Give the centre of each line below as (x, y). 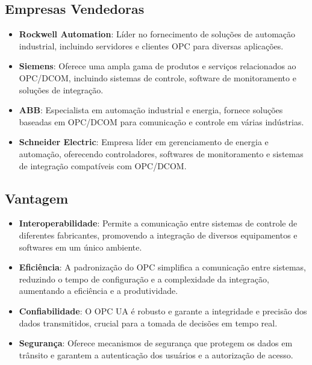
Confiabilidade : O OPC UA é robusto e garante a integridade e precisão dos (163, 310)
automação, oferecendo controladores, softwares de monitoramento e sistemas (161, 153)
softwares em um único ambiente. (80, 247)
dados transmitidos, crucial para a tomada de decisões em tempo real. (148, 323)
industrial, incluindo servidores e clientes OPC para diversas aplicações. (151, 45)
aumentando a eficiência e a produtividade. (98, 291)
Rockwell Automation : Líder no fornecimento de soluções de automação (157, 34)
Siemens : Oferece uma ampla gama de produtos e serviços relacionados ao (158, 66)
